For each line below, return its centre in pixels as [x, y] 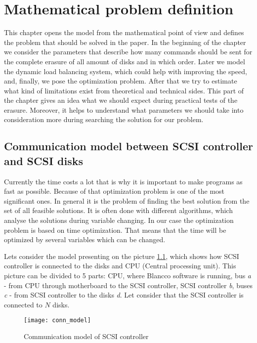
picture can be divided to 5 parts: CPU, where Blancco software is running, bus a [128, 275]
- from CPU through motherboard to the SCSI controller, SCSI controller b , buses [128, 285]
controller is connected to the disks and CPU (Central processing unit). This [120, 266]
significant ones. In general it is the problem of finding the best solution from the [127, 200]
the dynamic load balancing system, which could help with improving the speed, [126, 71]
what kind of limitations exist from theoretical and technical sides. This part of [124, 90]
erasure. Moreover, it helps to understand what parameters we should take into [124, 109]
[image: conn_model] [58, 321]
